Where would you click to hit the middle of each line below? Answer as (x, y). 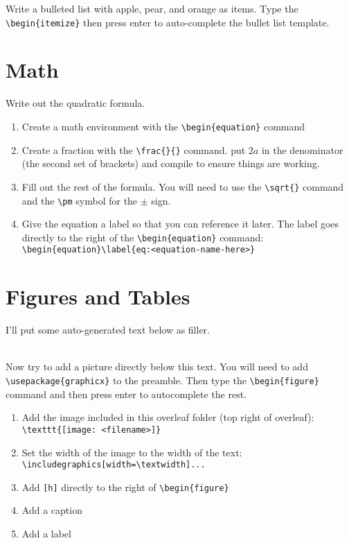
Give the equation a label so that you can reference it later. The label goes (180, 224)
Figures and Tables (98, 296)
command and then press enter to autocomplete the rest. (126, 394)
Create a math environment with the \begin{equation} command (163, 126)
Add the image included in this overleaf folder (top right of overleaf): (168, 417)
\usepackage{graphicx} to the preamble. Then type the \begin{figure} (162, 380)
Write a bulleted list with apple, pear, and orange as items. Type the (152, 8)
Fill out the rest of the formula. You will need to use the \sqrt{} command (183, 186)
